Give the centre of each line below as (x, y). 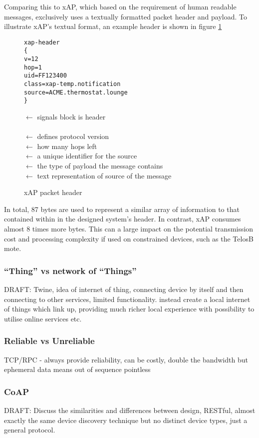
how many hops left (67, 146)
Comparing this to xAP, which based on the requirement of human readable (120, 6)
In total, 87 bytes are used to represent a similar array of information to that (122, 209)
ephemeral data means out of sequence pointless (77, 369)
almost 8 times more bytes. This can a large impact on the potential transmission (129, 228)
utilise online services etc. (43, 318)
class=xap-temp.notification (72, 84)
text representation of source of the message (104, 175)
